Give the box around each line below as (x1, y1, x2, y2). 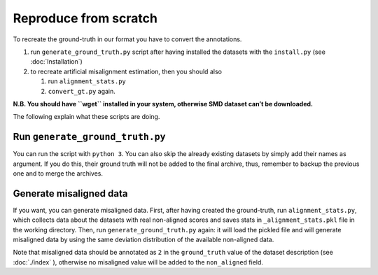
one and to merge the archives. (13, 169, 104, 178)
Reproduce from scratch (13, 10, 157, 26)
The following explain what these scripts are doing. (13, 113, 160, 121)
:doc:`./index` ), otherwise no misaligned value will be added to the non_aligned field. (13, 258, 264, 266)
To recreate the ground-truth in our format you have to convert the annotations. (13, 35, 242, 43)
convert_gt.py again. (48, 87, 115, 95)
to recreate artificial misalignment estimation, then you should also (30, 67, 222, 76)
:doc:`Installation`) (30, 57, 83, 66)
